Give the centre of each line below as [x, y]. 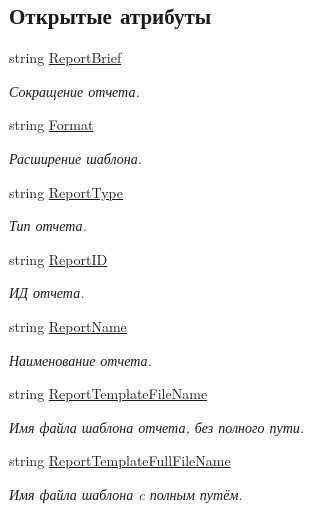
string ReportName [68, 325]
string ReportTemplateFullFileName [120, 460]
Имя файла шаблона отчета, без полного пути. [157, 426]
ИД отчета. [47, 292]
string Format [51, 124]
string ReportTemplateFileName [108, 393]
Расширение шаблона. [75, 157]
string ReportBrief [65, 57]
